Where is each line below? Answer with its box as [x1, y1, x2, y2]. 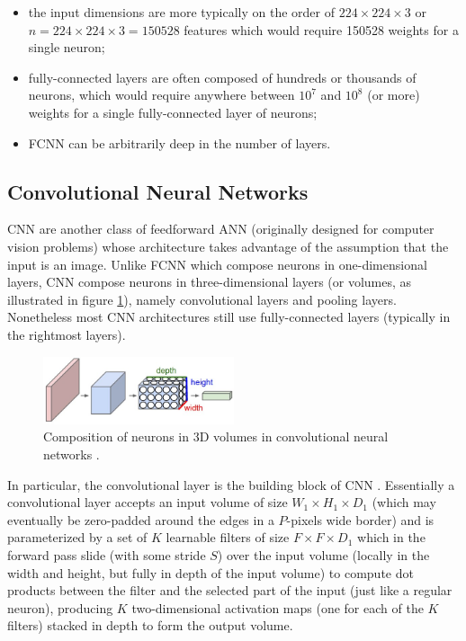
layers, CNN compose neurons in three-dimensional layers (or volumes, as [7, 272, 412, 291]
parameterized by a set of [7, 528, 148, 547]
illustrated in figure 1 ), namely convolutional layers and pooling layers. [7, 289, 397, 308]
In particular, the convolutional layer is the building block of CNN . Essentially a [7, 475, 455, 494]
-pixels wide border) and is [286, 510, 435, 529]
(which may [372, 493, 436, 512]
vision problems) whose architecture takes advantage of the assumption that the [7, 236, 449, 255]
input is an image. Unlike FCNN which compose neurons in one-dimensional [7, 254, 427, 273]
